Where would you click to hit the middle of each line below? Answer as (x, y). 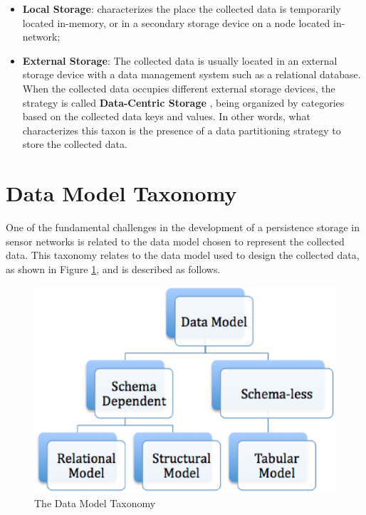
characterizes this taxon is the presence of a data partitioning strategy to (182, 130)
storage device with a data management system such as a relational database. (192, 74)
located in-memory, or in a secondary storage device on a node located (176, 22)
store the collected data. (75, 144)
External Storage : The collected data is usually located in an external (180, 60)
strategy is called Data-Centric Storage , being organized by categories (183, 102)
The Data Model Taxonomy (95, 503)
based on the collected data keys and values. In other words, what (166, 116)
